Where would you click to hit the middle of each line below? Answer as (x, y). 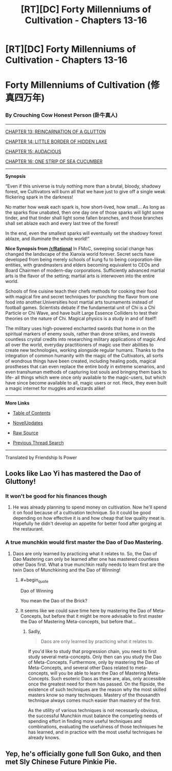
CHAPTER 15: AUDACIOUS (33, 151)
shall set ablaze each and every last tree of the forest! (62, 223)
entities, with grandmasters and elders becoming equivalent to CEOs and (82, 265)
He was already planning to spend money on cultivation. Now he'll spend (90, 507)
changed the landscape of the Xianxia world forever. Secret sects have (80, 254)
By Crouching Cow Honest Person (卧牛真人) (61, 115)
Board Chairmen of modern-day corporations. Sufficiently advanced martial (85, 270)
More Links (17, 403)
